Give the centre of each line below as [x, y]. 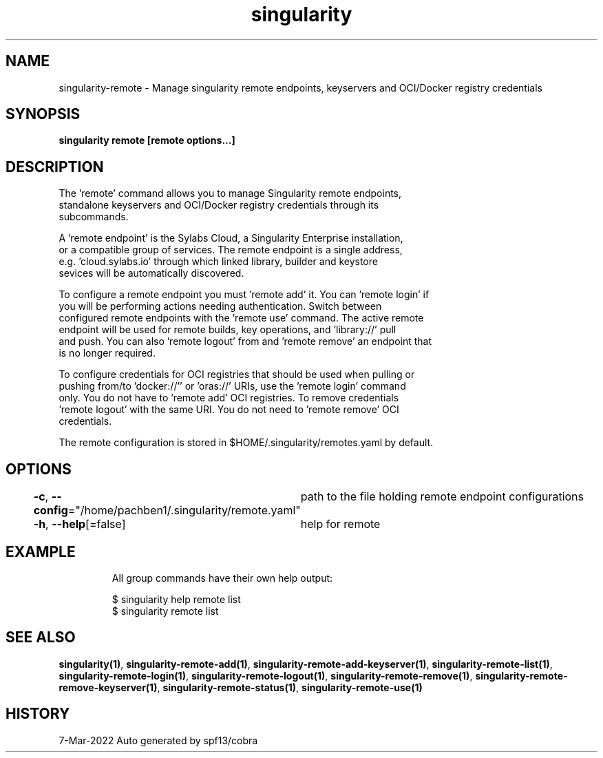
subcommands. [94, 217]
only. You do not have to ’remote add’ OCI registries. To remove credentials [229, 398]
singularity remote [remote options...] [147, 140]
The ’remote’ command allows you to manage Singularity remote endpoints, [230, 193]
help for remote [340, 524]
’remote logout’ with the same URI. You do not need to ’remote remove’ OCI [229, 410]
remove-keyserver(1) [108, 687]
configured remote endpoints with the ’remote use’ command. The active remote [241, 318]
